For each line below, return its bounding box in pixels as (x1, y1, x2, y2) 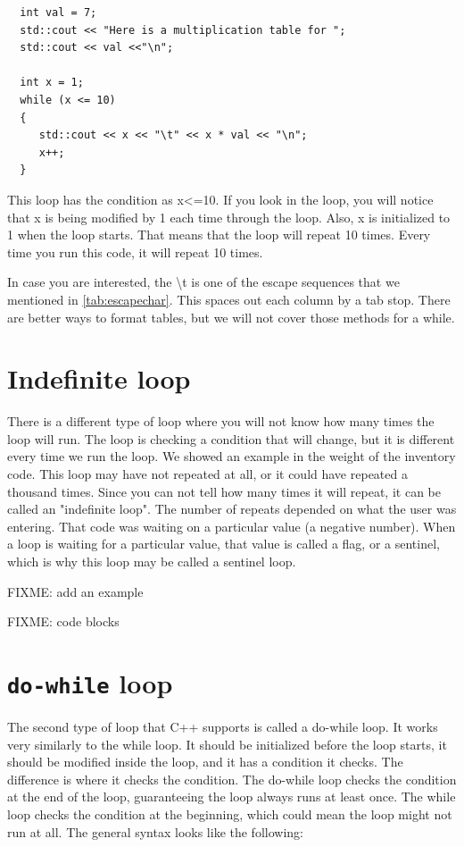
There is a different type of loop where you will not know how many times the (7, 412, 435, 431)
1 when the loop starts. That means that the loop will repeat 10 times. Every (7, 225, 431, 244)
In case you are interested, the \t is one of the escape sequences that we (7, 273, 400, 291)
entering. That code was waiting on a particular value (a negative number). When (7, 516, 456, 535)
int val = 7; (20, 6, 97, 19)
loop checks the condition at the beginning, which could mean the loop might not (7, 804, 452, 823)
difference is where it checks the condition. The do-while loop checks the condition (7, 769, 457, 788)
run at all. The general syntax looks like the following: (7, 822, 303, 841)
